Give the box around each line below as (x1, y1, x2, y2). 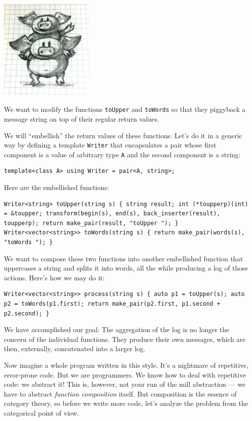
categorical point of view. (4, 407, 79, 418)
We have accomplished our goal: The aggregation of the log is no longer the (4, 324, 230, 335)
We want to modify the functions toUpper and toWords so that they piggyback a (4, 104, 246, 114)
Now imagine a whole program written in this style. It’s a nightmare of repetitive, (4, 359, 249, 370)
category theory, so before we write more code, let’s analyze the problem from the (4, 398, 248, 408)
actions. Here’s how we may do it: (4, 272, 105, 282)
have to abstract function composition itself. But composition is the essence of (4, 388, 237, 399)
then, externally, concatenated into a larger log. (4, 343, 146, 354)
